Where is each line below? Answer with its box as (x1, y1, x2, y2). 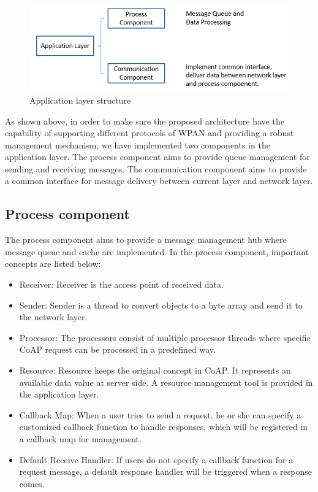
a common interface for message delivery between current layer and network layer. (5, 174, 313, 187)
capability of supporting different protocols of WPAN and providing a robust (5, 126, 294, 139)
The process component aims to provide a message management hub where (5, 233, 287, 246)
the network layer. (19, 310, 88, 323)
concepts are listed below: (5, 257, 101, 270)
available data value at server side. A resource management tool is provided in (19, 375, 313, 388)
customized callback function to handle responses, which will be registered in (19, 420, 308, 433)
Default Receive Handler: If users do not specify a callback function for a (19, 453, 293, 466)
